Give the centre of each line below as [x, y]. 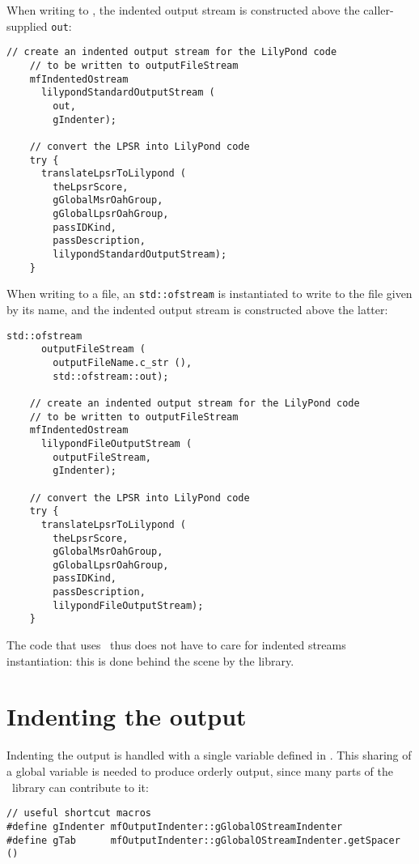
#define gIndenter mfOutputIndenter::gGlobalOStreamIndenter [175, 826]
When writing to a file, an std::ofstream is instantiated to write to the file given [209, 294]
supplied [27, 26]
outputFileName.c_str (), [123, 362]
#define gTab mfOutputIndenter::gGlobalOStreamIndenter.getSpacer [203, 840]
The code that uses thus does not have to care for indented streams [176, 645]
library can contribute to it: [80, 787]
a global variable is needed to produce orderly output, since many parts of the [200, 771]
